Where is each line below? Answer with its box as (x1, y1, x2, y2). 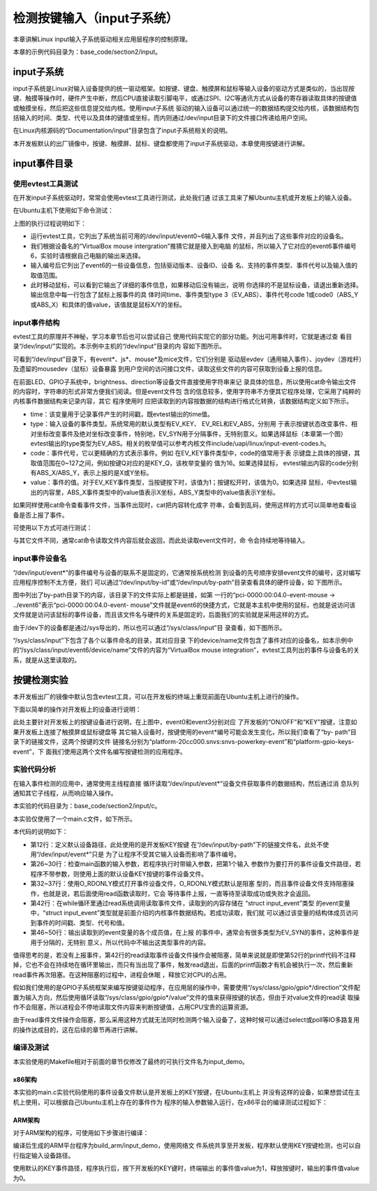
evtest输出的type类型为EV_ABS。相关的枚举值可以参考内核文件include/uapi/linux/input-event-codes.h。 (30, 439, 331, 447)
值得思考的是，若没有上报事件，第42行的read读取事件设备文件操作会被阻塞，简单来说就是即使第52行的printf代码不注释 (13, 951, 356, 959)
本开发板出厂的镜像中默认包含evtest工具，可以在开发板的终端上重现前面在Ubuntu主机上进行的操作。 (13, 692, 303, 701)
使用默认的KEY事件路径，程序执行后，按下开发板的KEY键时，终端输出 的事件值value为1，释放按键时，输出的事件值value (13, 1164, 360, 1173)
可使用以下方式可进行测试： (13, 524, 93, 532)
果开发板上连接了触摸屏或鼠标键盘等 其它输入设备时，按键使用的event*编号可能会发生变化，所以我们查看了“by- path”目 (13, 727, 357, 736)
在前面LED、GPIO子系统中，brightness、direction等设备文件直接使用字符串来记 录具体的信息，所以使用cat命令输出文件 (13, 377, 357, 386)
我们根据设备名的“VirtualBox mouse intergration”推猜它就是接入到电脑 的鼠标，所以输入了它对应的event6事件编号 (30, 242, 357, 250)
